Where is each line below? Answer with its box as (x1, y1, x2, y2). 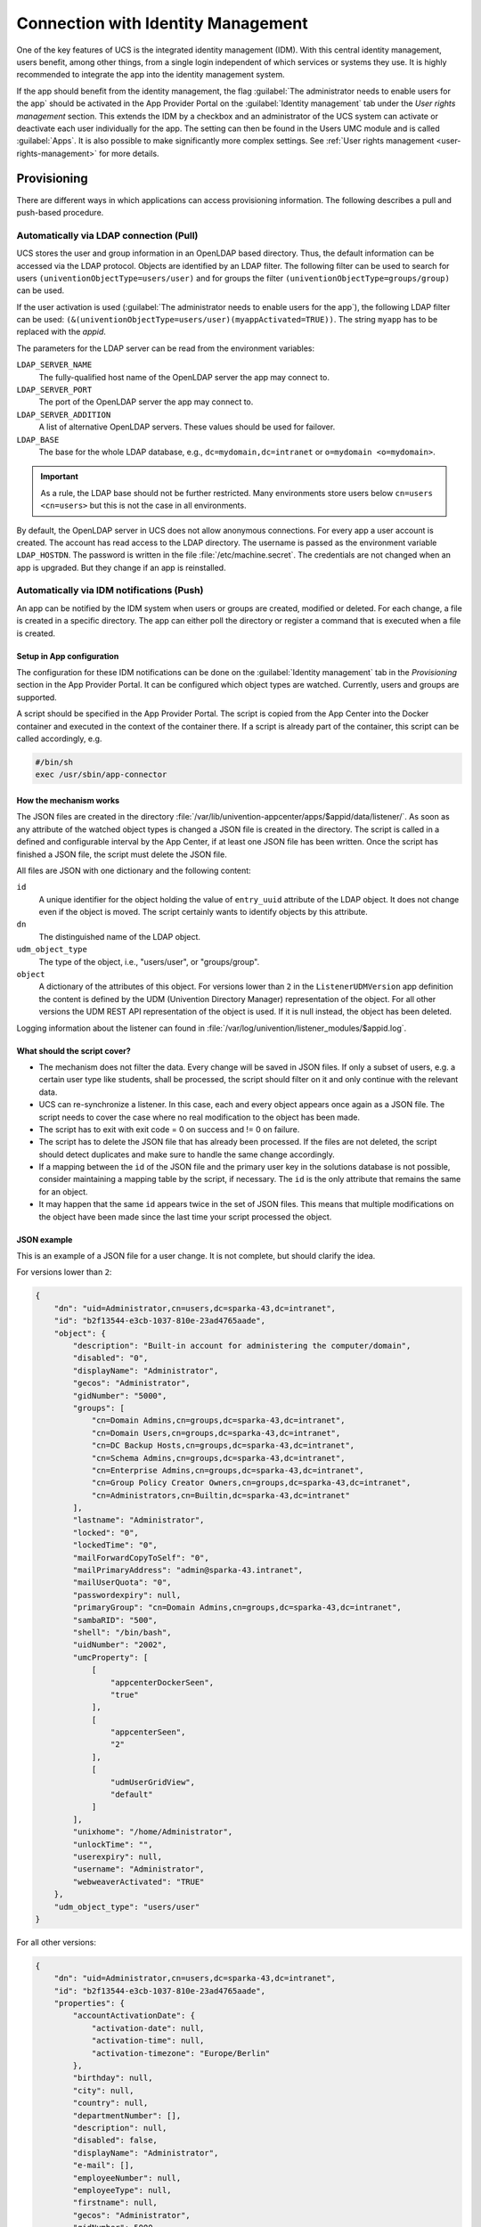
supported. (16, 691, 57, 703)
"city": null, (72, 2085, 135, 2095)
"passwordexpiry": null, (72, 1590, 182, 1600)
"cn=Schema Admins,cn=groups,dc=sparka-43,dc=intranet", (91, 1453, 346, 1463)
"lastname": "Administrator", (72, 1515, 205, 1525)
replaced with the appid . (16, 326, 107, 338)
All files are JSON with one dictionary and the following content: (16, 865, 251, 876)
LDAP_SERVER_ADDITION (16, 410, 111, 420)
